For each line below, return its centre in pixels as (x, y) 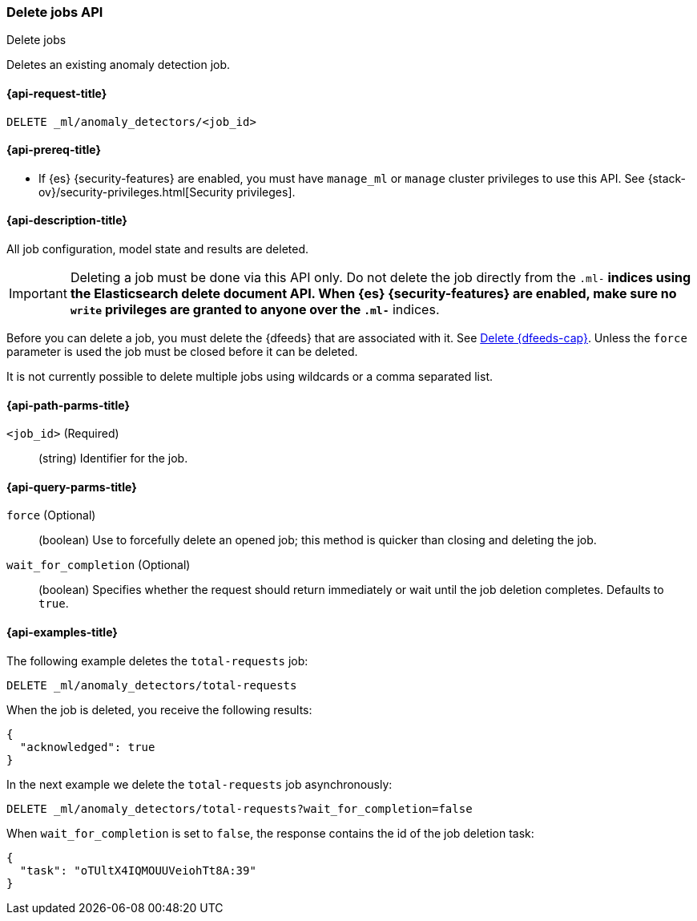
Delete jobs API (55, 12)
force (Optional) (51, 515)
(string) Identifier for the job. (113, 458)
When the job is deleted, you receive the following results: (159, 709)
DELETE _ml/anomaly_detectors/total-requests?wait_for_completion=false (240, 808)
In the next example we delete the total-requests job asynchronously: (199, 784)
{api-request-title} (57, 93)
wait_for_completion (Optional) (99, 565)
